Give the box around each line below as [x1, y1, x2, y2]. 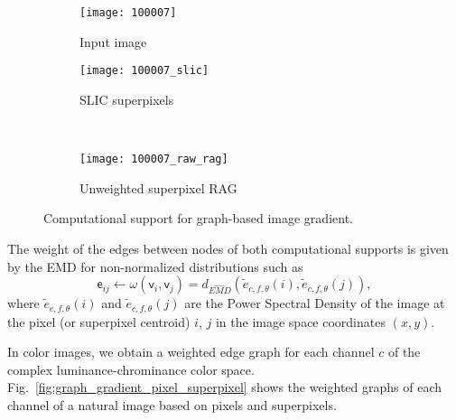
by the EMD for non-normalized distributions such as [7, 257, 303, 275]
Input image [79, 32, 147, 51]
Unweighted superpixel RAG [79, 178, 237, 197]
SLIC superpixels [79, 89, 174, 108]
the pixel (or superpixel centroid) [7, 312, 191, 331]
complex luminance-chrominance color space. [7, 359, 255, 378]
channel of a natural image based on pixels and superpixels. [7, 395, 337, 414]
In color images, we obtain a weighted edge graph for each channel [7, 342, 375, 361]
